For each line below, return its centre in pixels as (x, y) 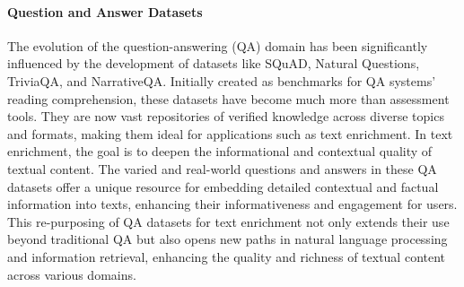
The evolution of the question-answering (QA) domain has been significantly (218, 45)
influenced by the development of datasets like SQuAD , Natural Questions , (214, 63)
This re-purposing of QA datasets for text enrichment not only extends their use (228, 221)
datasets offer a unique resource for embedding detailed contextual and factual (223, 186)
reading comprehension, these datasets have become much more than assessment (228, 98)
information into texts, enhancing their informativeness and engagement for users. (232, 204)
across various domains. (72, 274)
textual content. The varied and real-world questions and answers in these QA (222, 168)
